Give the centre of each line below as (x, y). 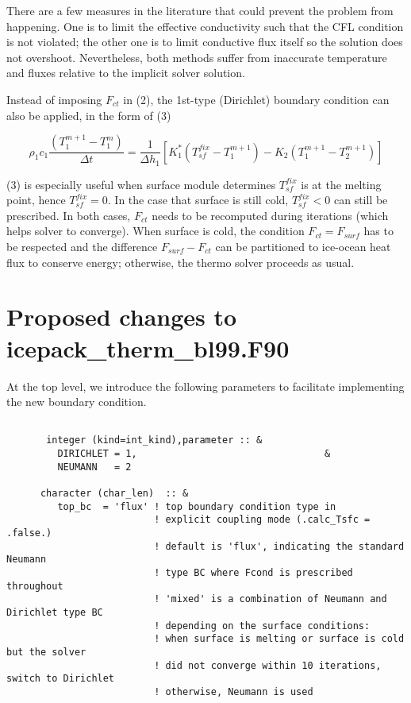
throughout (35, 586)
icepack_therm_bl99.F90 (148, 348)
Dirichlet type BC (55, 612)
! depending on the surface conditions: (262, 626)
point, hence (36, 200)
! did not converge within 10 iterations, (268, 665)
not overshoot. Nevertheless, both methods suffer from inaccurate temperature (197, 57)
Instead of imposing (54, 99)
